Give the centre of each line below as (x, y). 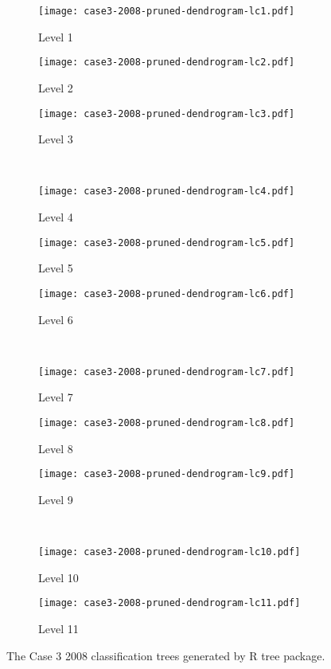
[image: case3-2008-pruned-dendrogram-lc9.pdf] (167, 474)
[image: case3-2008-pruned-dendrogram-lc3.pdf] (167, 113)
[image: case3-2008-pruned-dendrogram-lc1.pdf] (167, 11)
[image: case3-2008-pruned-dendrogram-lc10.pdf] (169, 552)
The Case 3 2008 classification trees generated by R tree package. (166, 655)
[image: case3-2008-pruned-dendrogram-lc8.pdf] (167, 423)
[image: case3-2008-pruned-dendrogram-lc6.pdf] (167, 293)
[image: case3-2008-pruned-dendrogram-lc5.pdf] (167, 243)
